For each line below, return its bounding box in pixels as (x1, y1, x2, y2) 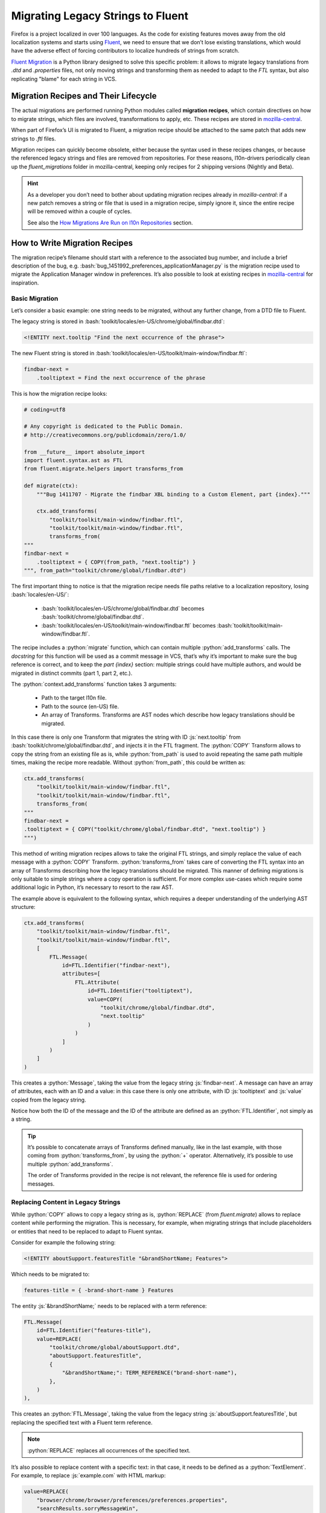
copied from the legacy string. (11, 1096, 86, 1103)
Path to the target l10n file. (41, 694, 107, 701)
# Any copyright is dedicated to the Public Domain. (24, 423, 184, 430)
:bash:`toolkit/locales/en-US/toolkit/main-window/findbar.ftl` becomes (41, 622, 216, 629)
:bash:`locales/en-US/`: (11, 591, 69, 599)
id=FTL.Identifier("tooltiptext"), (88, 987, 193, 994)
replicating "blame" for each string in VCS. (11, 75, 117, 82)
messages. (27, 1180, 55, 1187)
